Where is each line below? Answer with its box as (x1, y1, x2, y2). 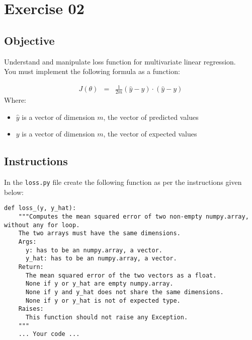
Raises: (18, 305, 44, 313)
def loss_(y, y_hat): (4, 205, 76, 212)
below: (4, 186, 24, 197)
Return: (18, 263, 44, 270)
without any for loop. (4, 221, 80, 229)
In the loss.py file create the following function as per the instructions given (4, 177, 242, 187)
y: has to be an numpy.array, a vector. (25, 246, 162, 254)
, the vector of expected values (103, 128, 197, 139)
